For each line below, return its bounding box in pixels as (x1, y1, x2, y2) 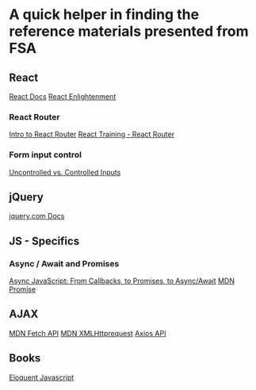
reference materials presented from (9, 22, 249, 40)
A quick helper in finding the (9, 6, 200, 24)
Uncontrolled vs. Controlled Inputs (9, 167, 121, 177)
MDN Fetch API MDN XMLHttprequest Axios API (9, 328, 166, 338)
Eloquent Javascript (9, 373, 75, 382)
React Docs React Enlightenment (9, 92, 117, 101)
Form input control (9, 149, 82, 160)
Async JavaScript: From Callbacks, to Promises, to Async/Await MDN (9, 276, 235, 286)
